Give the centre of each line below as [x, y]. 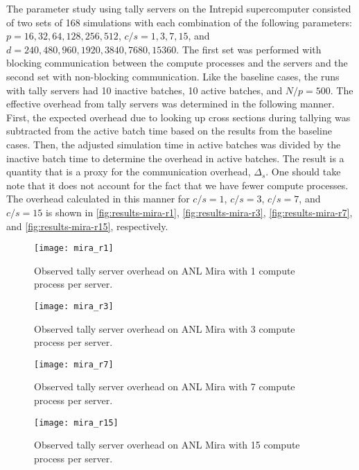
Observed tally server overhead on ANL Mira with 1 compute [165, 270]
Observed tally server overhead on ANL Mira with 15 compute [167, 445]
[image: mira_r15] [76, 423]
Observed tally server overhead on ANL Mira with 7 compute [165, 386]
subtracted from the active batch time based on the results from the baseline [169, 131]
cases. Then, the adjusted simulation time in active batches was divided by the [174, 144]
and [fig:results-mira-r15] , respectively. [87, 226]
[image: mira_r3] [74, 306]
